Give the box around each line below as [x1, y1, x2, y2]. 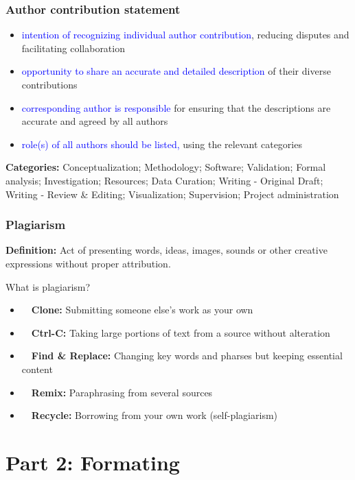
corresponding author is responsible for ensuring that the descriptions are [21, 100, 331, 115]
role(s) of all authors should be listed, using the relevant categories [21, 136, 302, 151]
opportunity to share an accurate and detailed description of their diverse [21, 64, 331, 78]
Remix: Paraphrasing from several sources [31, 385, 213, 399]
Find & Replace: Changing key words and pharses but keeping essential [31, 348, 343, 363]
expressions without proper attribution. [5, 256, 171, 270]
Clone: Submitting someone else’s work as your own [31, 302, 253, 317]
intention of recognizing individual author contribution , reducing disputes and [21, 27, 350, 42]
